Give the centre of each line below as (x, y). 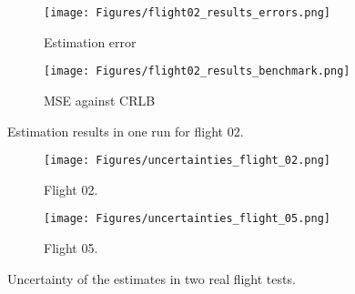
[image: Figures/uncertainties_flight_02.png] (187, 161)
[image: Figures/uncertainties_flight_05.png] (187, 219)
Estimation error (90, 41)
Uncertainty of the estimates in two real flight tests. (152, 278)
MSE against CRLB (100, 100)
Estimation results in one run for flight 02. (126, 131)
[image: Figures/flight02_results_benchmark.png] (197, 71)
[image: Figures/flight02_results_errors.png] (187, 13)
